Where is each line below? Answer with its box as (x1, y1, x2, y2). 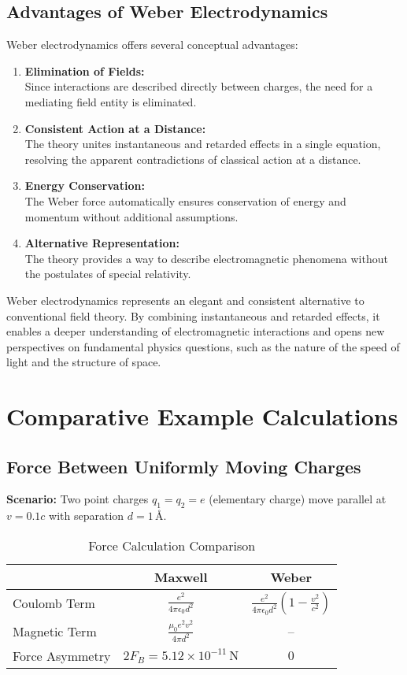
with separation (49, 507, 124, 524)
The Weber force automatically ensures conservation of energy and (24, 192, 346, 209)
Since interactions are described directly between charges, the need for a (24, 78, 373, 95)
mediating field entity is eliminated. (24, 93, 197, 109)
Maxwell (154, 567, 208, 586)
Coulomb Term (13, 594, 95, 613)
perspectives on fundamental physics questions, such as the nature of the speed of (6, 338, 400, 354)
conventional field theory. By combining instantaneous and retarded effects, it (6, 307, 380, 324)
